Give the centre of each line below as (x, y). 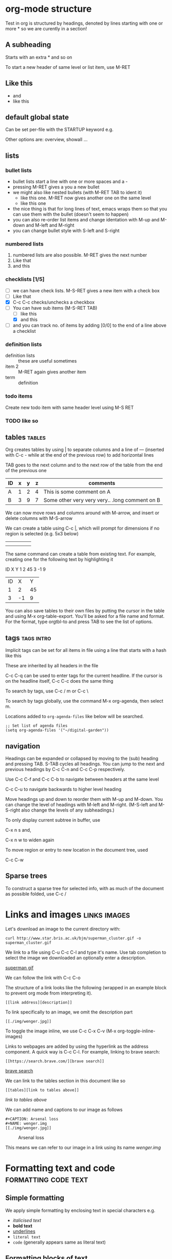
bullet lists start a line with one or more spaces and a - (70, 182)
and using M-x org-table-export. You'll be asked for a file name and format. (85, 616)
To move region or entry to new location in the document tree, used (77, 850)
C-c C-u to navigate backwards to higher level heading (63, 790)
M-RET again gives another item (52, 372)
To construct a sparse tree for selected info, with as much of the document (85, 888)
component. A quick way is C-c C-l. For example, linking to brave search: (83, 1051)
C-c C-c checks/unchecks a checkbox (54, 302)
